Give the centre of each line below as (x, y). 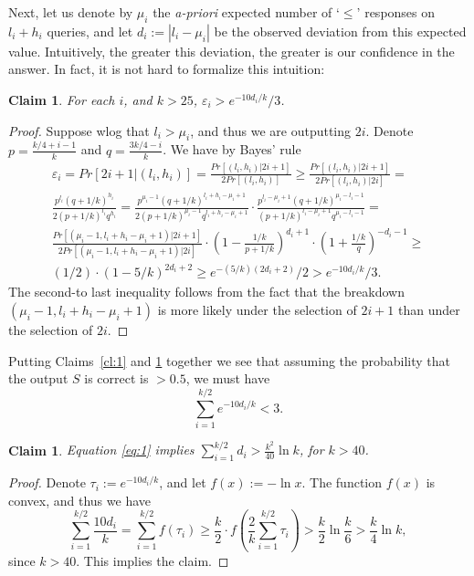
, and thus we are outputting (271, 130)
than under (429, 309)
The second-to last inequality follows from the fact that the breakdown (206, 292)
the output (38, 378)
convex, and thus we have (80, 500)
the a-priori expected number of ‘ (246, 12)
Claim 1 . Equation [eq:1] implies (101, 450)
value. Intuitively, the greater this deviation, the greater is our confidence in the (232, 51)
